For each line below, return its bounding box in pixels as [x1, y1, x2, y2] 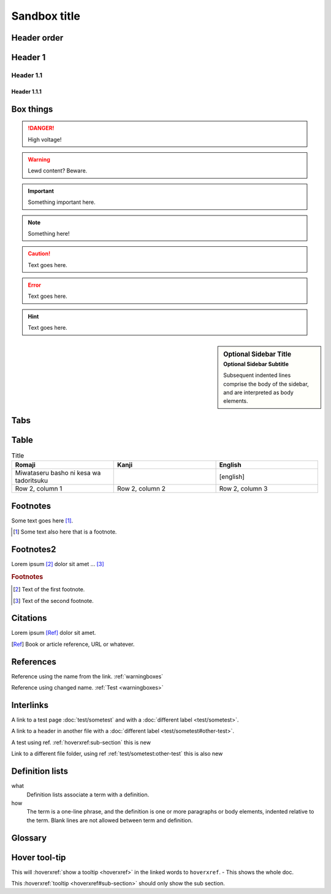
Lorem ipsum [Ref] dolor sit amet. [11, 629, 96, 637]
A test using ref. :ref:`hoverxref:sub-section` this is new [11, 739, 151, 746]
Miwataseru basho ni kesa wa [15, 468, 101, 477]
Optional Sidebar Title [223, 350, 292, 359]
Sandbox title [11, 9, 81, 23]
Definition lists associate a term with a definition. [26, 791, 150, 798]
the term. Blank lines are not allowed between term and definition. [26, 817, 193, 824]
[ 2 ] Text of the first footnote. [13, 586, 85, 593]
